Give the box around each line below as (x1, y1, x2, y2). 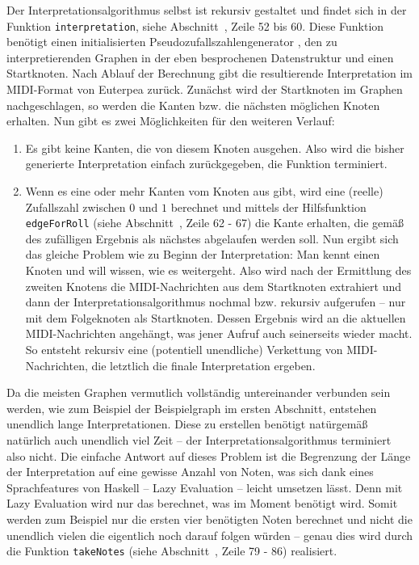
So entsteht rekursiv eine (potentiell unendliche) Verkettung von (25, 341, 343, 357)
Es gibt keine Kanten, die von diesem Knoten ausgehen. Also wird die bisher (25, 139, 404, 156)
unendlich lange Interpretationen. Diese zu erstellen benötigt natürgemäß (6, 415, 368, 432)
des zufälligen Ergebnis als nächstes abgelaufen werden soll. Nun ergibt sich (25, 230, 399, 247)
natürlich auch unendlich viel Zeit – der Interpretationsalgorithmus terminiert (6, 431, 392, 448)
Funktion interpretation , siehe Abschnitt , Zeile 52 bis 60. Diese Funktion (6, 17, 384, 34)
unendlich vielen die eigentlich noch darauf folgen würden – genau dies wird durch (6, 526, 413, 543)
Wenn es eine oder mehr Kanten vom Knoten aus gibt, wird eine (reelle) (25, 183, 383, 199)
